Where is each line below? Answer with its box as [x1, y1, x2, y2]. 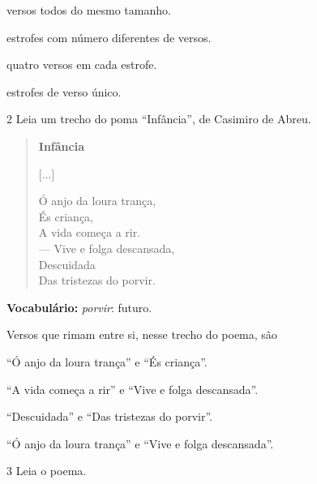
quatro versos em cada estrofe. [6, 56, 157, 73]
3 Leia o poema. [6, 462, 87, 479]
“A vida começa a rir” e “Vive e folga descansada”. [6, 380, 259, 397]
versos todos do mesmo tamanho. [6, 2, 171, 18]
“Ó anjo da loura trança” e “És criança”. [6, 353, 208, 370]
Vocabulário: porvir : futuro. [6, 298, 152, 315]
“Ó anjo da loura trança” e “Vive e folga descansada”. [6, 435, 274, 452]
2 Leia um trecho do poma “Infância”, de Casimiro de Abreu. [6, 110, 311, 127]
